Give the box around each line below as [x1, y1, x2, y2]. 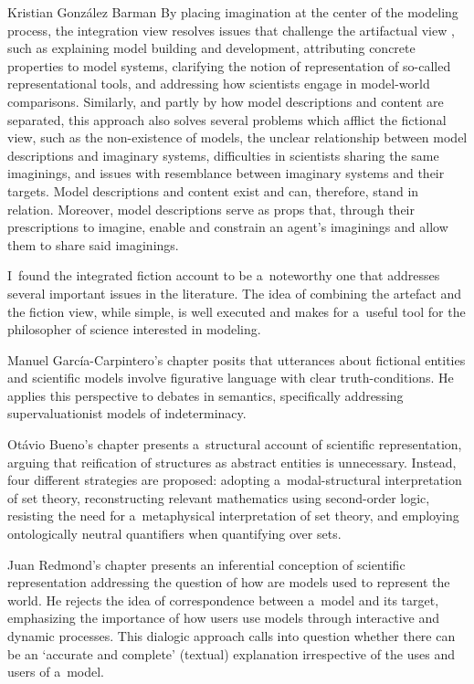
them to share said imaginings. [7, 235, 179, 254]
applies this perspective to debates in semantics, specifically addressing [7, 385, 404, 405]
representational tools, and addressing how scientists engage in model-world [7, 74, 430, 93]
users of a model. [7, 662, 104, 681]
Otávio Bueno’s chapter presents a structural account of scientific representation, [7, 435, 462, 454]
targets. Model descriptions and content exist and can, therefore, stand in [7, 181, 419, 200]
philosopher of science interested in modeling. [7, 320, 261, 339]
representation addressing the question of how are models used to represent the [7, 573, 450, 592]
